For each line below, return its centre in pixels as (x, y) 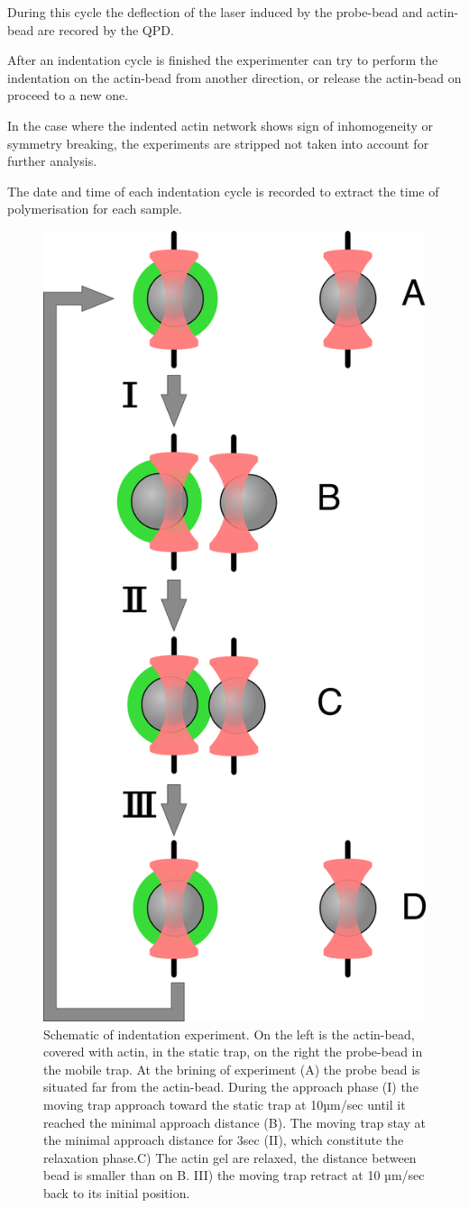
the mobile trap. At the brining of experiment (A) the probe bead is (232, 1069)
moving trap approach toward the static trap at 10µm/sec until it (225, 1105)
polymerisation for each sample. (95, 209)
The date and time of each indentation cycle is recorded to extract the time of (223, 191)
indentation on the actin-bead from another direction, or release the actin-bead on (234, 77)
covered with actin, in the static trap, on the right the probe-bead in (233, 1052)
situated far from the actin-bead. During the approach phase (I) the (231, 1087)
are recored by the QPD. (106, 29)
